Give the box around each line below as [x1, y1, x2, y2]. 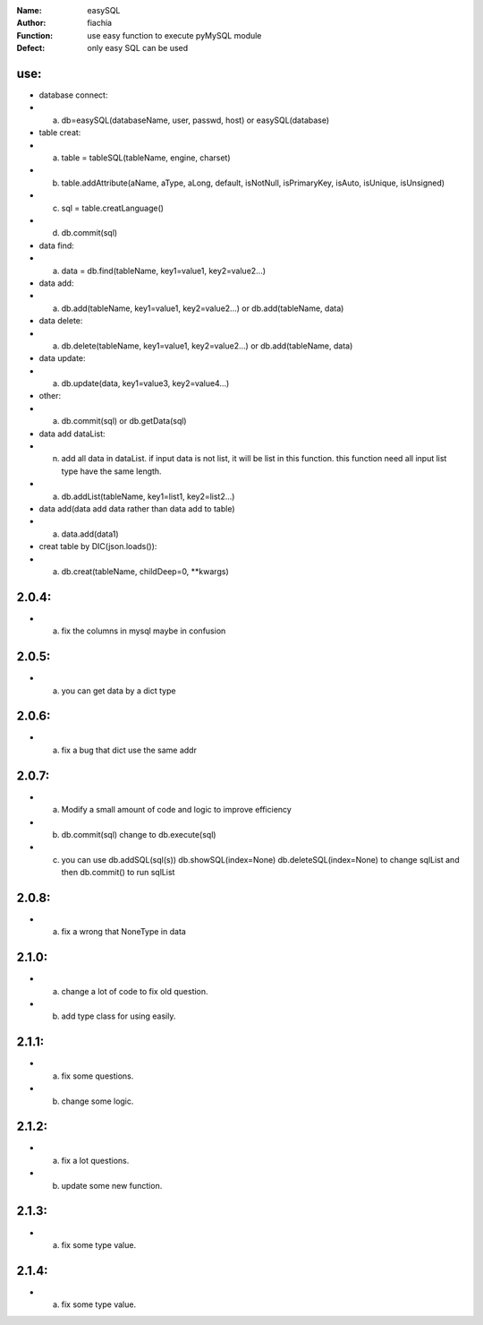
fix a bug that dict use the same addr [61, 744, 197, 755]
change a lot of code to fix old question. [61, 985, 209, 996]
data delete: [38, 315, 83, 326]
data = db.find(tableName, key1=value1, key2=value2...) [61, 265, 267, 276]
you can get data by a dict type [61, 685, 176, 696]
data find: [38, 240, 75, 251]
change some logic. [61, 1096, 134, 1106]
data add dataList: [38, 428, 106, 439]
